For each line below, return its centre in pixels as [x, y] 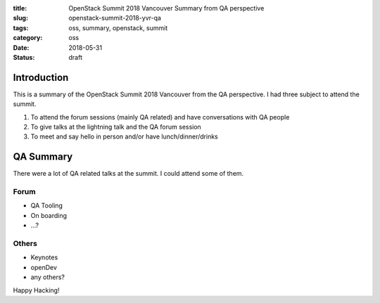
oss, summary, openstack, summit [118, 27]
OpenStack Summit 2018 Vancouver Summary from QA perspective [166, 8]
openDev [44, 267]
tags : [21, 27]
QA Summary [43, 157]
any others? [47, 277]
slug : [20, 18]
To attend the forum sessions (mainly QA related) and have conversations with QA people [160, 117]
